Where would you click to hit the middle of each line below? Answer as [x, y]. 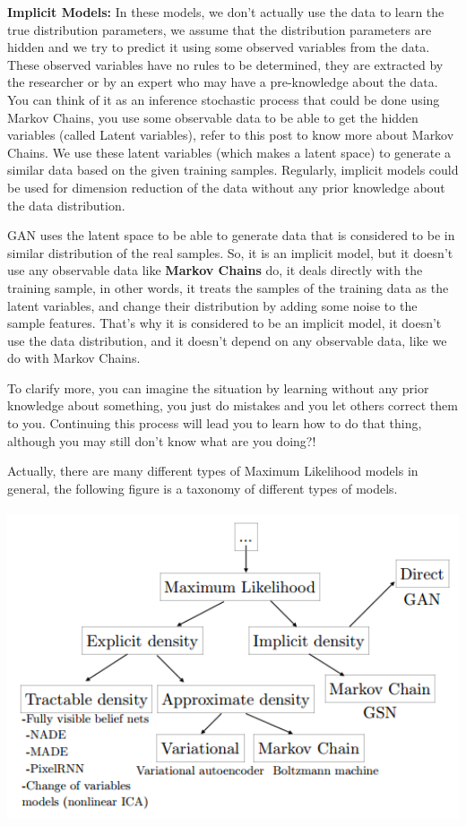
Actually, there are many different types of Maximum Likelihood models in [213, 471]
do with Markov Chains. [74, 358]
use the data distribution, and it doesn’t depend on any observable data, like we [227, 340]
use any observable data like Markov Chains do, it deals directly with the [215, 270]
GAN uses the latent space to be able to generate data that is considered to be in [231, 235]
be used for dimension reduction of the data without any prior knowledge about [226, 187]
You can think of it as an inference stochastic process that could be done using [224, 99]
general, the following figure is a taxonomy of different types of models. [203, 488]
